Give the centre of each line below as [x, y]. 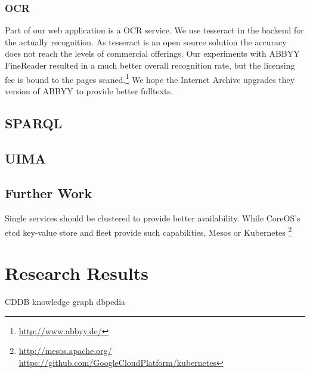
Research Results [77, 273]
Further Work [49, 193]
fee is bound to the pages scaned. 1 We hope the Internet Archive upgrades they [150, 78]
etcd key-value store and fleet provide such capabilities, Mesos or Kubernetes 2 [148, 231]
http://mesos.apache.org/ [65, 351]
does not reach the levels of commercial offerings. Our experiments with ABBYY [152, 53]
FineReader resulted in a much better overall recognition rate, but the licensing [150, 65]
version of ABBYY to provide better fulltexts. [89, 90]
